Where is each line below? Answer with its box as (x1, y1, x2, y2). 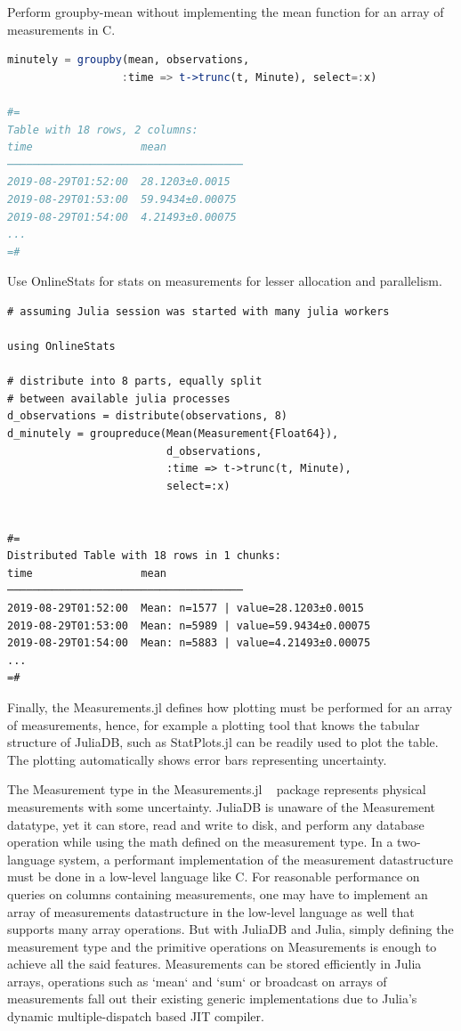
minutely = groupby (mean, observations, (7, 53, 250, 67)
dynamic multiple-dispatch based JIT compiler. (7, 1007, 264, 1026)
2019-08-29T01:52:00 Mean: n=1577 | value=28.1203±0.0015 (7, 602, 364, 614)
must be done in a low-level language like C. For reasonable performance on (7, 867, 420, 886)
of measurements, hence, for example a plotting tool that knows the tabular (7, 715, 420, 734)
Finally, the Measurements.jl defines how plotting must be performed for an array (7, 697, 453, 716)
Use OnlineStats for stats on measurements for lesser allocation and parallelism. (7, 272, 442, 290)
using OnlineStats (7, 340, 116, 353)
